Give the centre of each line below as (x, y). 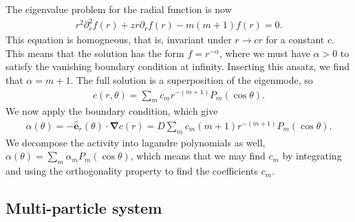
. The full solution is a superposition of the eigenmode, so (192, 79)
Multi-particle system (84, 208)
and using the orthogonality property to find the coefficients (132, 171)
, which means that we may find (198, 156)
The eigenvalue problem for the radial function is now (119, 9)
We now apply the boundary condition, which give (112, 111)
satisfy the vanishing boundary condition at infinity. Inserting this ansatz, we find (177, 66)
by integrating (312, 156)
